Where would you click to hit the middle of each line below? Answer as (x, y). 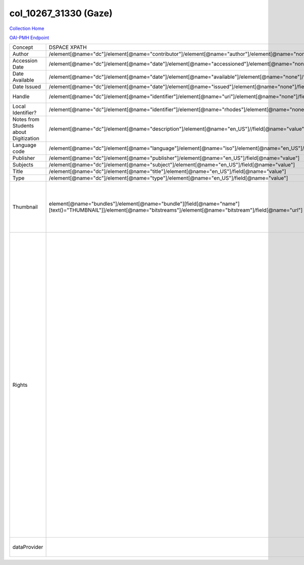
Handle (21, 96)
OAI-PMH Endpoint (29, 38)
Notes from (26, 119)
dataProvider (28, 547)
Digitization (26, 139)
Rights (20, 385)
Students (23, 126)
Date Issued (27, 87)
